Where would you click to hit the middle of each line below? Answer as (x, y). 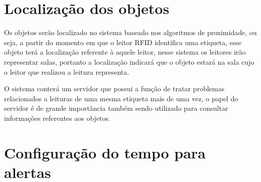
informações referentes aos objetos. (57, 118)
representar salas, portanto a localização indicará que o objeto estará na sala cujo (129, 61)
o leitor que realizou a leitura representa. (67, 71)
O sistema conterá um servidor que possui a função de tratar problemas (114, 88)
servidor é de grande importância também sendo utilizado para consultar (116, 108)
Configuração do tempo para (105, 152)
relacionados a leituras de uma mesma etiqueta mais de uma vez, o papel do (121, 98)
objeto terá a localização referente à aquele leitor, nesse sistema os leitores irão (125, 52)
